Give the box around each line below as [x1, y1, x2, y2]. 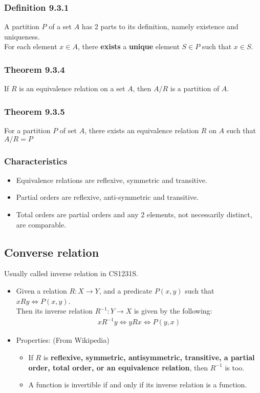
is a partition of [170, 83, 220, 94]
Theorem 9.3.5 [4, 105, 65, 117]
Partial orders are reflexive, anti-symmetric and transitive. [16, 192, 199, 202]
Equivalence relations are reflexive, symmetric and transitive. [16, 174, 207, 185]
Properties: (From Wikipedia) [16, 335, 110, 345]
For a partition [4, 125, 51, 136]
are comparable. [16, 219, 67, 230]
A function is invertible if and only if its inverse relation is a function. [28, 379, 247, 390]
